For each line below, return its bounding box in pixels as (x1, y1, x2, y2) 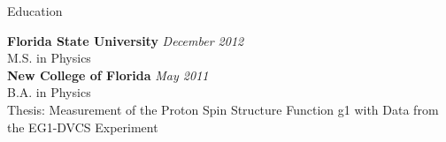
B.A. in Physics (7, 83, 91, 101)
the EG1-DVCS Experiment (7, 117, 158, 136)
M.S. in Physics (7, 49, 91, 67)
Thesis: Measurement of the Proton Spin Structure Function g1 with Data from (7, 100, 439, 118)
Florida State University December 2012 (7, 31, 244, 49)
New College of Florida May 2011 (7, 65, 209, 84)
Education (7, 2, 63, 19)
